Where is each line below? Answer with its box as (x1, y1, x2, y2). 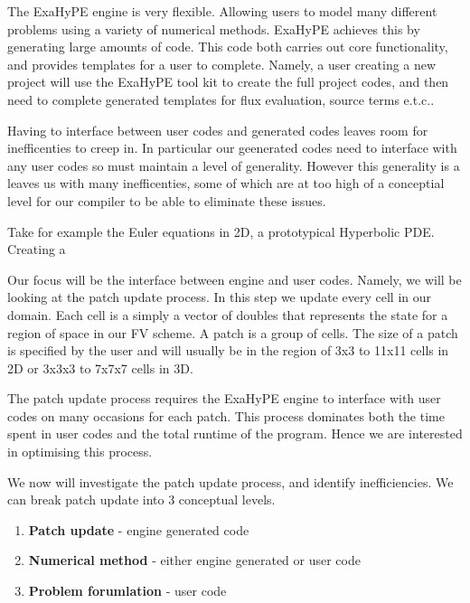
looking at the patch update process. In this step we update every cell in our (7, 287, 432, 306)
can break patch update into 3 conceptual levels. (7, 490, 276, 509)
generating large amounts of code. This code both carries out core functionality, (7, 37, 448, 56)
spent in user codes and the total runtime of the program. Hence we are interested (7, 424, 463, 443)
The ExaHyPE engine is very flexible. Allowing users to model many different (7, 2, 437, 20)
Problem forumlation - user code (28, 581, 227, 600)
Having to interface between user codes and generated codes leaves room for (7, 120, 428, 139)
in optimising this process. (7, 442, 153, 461)
